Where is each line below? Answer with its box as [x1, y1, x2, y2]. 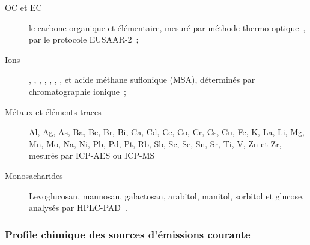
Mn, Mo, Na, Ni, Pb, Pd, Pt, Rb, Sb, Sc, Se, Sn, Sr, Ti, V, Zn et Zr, [29, 137, 282, 150]
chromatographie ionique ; [29, 85, 126, 97]
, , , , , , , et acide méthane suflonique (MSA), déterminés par [29, 73, 255, 86]
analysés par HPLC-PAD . [29, 201, 127, 214]
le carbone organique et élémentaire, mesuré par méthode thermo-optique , [29, 21, 306, 34]
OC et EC [5, 1, 42, 13]
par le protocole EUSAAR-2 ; [29, 33, 139, 46]
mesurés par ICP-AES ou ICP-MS [29, 149, 155, 162]
